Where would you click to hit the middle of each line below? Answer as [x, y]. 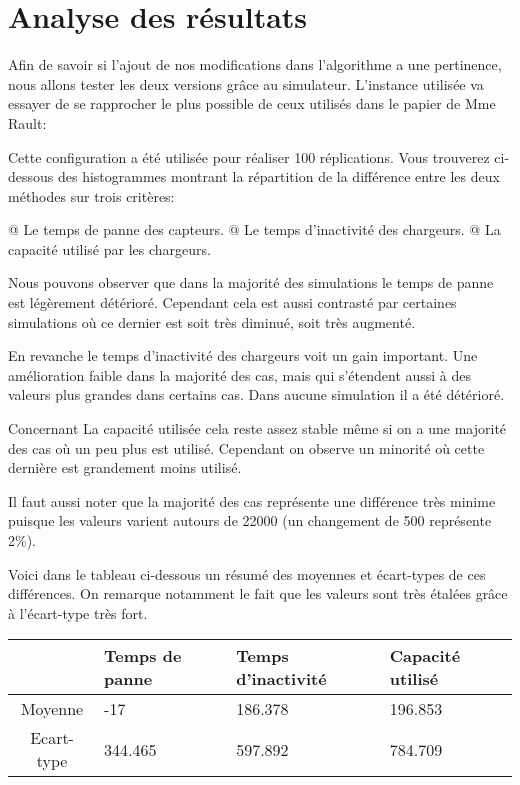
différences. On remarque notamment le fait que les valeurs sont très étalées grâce [258, 593]
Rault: [27, 122]
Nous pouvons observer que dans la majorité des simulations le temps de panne [251, 282]
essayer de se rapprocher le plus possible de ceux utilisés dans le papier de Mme [252, 103]
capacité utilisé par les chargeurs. [109, 248]
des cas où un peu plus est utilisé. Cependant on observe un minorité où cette [246, 447]
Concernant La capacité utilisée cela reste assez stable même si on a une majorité [257, 428]
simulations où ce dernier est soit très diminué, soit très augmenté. [212, 321]
